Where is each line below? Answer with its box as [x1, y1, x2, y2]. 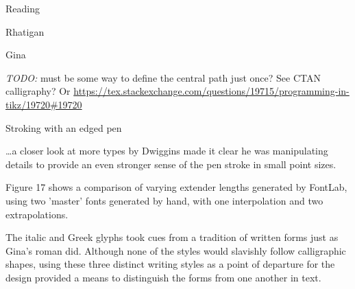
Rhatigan [5, 24, 45, 38]
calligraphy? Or [5, 84, 71, 98]
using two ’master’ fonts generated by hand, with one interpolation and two [5, 193, 323, 207]
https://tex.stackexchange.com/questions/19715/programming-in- [73, 84, 350, 98]
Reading [5, 1, 40, 15]
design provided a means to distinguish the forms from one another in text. [5, 270, 321, 284]
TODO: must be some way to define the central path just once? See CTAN [5, 70, 321, 84]
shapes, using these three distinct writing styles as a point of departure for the [5, 257, 335, 271]
